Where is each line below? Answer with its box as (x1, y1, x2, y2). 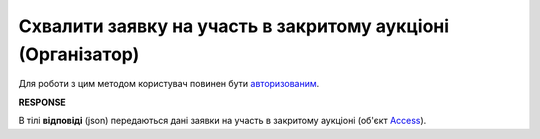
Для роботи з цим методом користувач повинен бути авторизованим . (18, 78, 320, 90)
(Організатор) (18, 43, 140, 65)
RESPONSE (18, 96, 67, 108)
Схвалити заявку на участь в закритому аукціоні (18, 15, 450, 37)
